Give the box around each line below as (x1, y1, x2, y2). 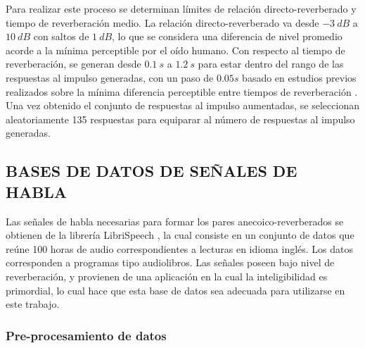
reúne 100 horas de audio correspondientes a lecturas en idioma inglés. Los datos (6, 241, 354, 256)
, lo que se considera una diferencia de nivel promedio (112, 29, 342, 44)
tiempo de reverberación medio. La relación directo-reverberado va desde (6, 15, 319, 30)
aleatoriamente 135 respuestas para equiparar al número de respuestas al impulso (6, 111, 355, 126)
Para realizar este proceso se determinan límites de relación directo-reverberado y (6, 1, 357, 15)
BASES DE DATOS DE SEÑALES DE (6, 160, 297, 182)
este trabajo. (6, 297, 60, 311)
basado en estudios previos (242, 70, 357, 85)
